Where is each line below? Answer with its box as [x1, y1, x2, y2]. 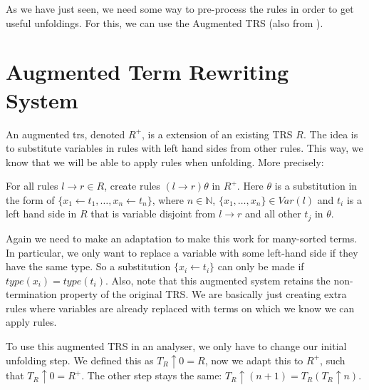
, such [320, 352, 345, 367]
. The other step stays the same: [81, 368, 222, 383]
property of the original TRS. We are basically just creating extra [60, 287, 347, 302]
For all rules [6, 178, 58, 193]
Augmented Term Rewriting [6, 57, 289, 86]
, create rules [104, 178, 160, 193]
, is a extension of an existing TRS [142, 126, 293, 141]
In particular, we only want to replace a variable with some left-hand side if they [6, 245, 358, 260]
